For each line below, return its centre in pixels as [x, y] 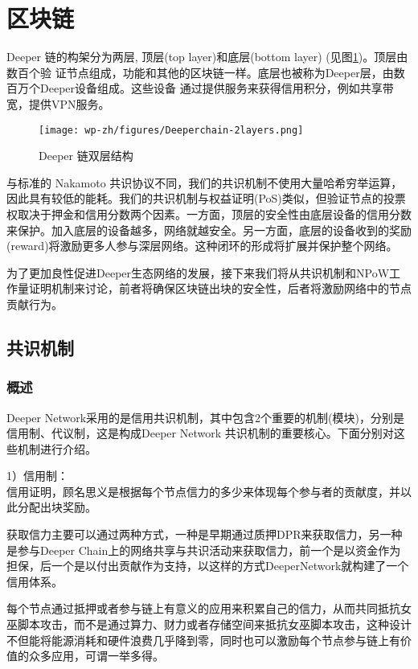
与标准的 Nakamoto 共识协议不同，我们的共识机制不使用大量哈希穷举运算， [205, 182]
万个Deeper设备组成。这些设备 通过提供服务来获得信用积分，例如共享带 [205, 88]
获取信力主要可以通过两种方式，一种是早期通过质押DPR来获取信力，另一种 [205, 534]
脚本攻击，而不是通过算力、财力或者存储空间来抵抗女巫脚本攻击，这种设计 [214, 624]
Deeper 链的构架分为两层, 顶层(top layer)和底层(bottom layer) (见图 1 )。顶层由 [207, 57]
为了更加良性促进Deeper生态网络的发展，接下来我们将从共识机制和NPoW [198, 272]
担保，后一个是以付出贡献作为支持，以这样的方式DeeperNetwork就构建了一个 [208, 566]
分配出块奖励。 [57, 507]
